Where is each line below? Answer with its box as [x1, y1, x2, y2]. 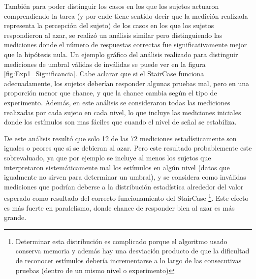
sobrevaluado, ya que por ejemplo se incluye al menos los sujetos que [4, 152, 211, 162]
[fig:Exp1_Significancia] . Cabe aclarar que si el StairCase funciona [4, 68, 204, 79]
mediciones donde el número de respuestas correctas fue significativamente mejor [4, 39, 247, 50]
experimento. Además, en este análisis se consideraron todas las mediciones [4, 97, 230, 107]
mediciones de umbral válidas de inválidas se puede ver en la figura [4, 59, 206, 69]
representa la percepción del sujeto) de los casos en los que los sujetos [4, 20, 214, 31]
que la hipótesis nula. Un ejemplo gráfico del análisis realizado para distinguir [4, 49, 238, 59]
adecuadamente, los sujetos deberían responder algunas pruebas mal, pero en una [4, 78, 250, 88]
